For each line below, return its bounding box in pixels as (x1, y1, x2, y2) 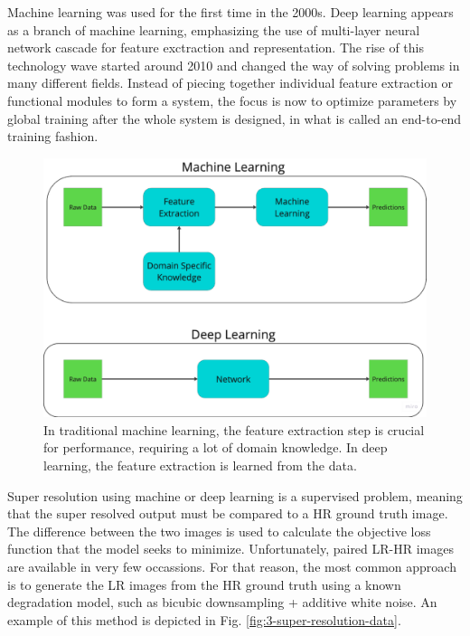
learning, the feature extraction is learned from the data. (43, 456, 357, 475)
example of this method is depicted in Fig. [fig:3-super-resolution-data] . (7, 610, 401, 629)
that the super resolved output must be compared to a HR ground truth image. (7, 504, 448, 523)
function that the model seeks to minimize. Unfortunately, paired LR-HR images (7, 539, 455, 558)
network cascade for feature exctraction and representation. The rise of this (7, 38, 425, 57)
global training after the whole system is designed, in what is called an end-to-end (7, 109, 462, 128)
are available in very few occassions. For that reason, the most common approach (7, 557, 456, 576)
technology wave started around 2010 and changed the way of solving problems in (7, 55, 460, 74)
